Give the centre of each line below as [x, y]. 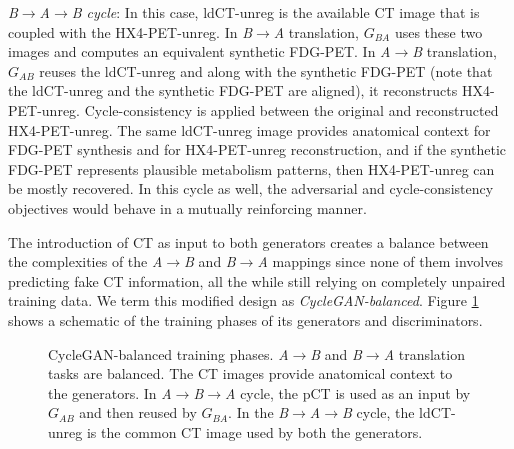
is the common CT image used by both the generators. [254, 431]
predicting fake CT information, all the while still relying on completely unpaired [257, 280]
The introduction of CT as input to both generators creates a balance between [248, 241]
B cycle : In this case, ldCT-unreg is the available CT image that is [275, 12]
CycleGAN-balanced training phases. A [168, 353]
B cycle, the [378, 412]
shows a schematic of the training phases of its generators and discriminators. [245, 319]
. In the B [258, 412]
